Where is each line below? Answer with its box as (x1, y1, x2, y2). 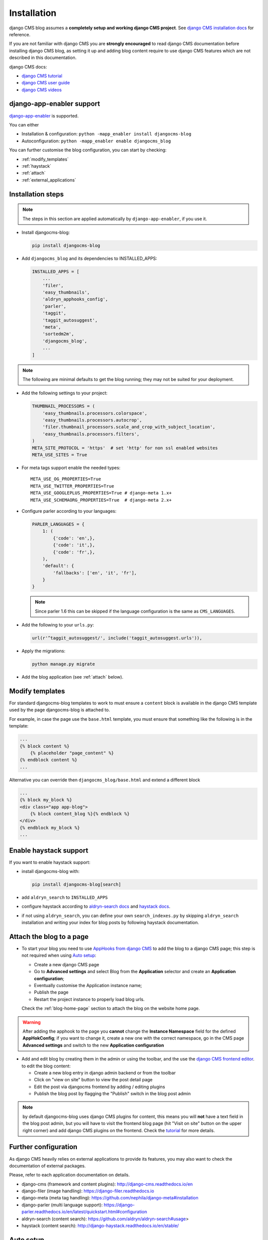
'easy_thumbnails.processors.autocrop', (42, 417, 142, 423)
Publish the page (34, 990, 69, 995)
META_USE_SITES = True (32, 452, 87, 458)
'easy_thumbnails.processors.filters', (42, 431, 140, 436)
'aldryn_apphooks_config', (42, 297, 109, 302)
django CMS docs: (9, 63, 47, 69)
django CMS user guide (21, 80, 70, 86)
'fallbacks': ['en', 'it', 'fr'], (53, 570, 137, 575)
